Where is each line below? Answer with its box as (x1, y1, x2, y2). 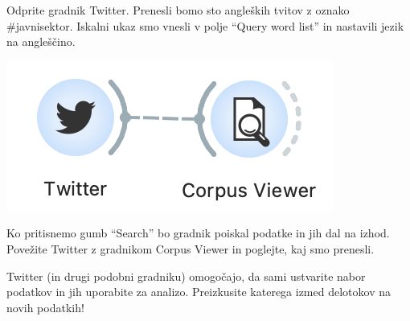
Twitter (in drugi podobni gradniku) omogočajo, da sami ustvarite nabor (6, 267, 366, 284)
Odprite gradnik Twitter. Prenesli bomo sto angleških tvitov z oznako (6, 2, 350, 18)
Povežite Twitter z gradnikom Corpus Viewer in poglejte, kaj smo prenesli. (6, 240, 375, 257)
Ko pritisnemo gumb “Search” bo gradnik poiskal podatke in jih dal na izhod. (6, 224, 390, 241)
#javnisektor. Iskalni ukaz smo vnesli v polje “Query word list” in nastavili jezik (6, 17, 404, 34)
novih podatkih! (6, 298, 84, 315)
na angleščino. (6, 33, 76, 50)
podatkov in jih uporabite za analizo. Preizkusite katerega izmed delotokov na (6, 283, 391, 300)
